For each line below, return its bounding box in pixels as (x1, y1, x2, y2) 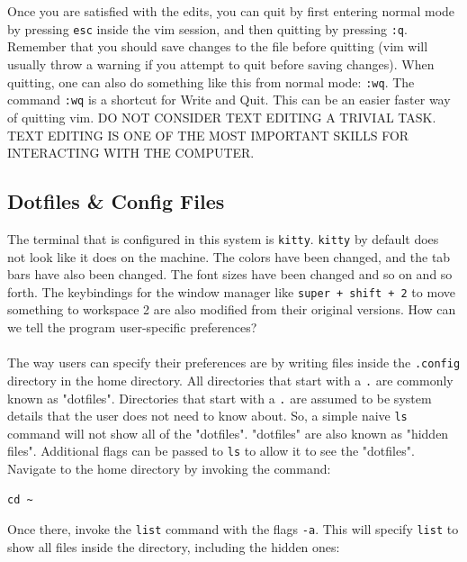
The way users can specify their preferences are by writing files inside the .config (7, 353, 461, 372)
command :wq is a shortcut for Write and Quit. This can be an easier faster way (7, 90, 451, 109)
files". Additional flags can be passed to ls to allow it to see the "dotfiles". (7, 441, 415, 460)
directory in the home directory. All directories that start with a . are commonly (7, 370, 454, 389)
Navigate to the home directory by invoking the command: (7, 459, 331, 478)
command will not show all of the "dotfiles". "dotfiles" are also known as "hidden (7, 423, 449, 442)
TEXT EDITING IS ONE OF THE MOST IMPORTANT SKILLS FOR (7, 125, 409, 144)
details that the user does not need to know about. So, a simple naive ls (7, 406, 408, 425)
